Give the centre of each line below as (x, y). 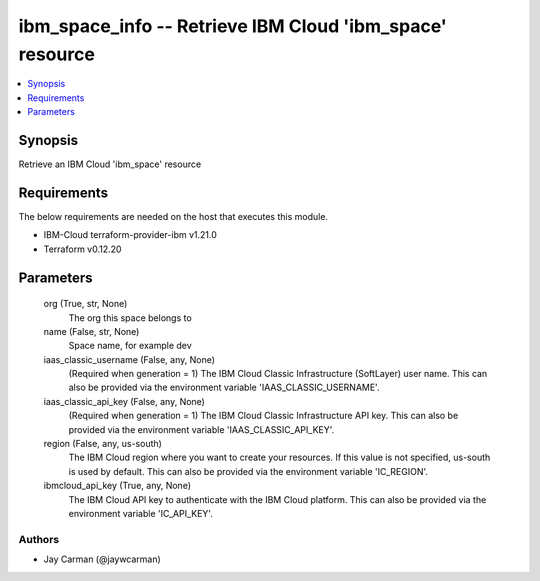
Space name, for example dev (130, 346)
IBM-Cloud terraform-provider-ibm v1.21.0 (130, 235)
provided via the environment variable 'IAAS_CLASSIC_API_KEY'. (201, 429)
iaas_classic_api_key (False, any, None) (124, 401)
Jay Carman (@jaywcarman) (102, 559)
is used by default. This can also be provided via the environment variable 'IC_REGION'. (248, 471)
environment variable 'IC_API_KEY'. (141, 513)
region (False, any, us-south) (102, 444)
